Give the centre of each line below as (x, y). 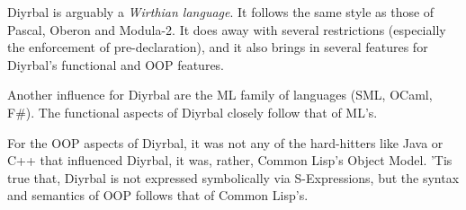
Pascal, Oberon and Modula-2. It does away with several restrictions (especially (227, 29)
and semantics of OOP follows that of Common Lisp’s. (158, 195)
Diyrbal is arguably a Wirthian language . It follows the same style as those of (221, 12)
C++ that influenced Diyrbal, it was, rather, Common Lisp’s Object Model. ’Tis (230, 160)
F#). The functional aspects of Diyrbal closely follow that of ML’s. (193, 112)
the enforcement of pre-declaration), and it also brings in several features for (218, 47)
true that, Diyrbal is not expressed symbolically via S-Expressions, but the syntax (233, 177)
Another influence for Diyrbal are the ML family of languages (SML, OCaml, (220, 95)
